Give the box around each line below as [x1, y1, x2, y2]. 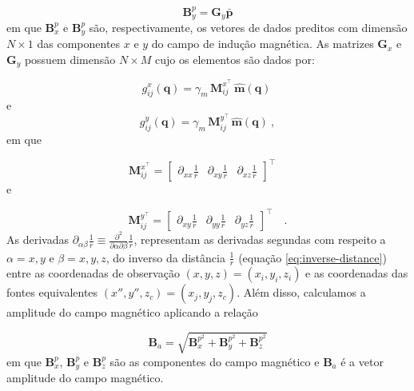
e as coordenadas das [305, 265, 408, 281]
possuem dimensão [24, 51, 116, 67]
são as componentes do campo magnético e [109, 353, 320, 369]
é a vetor [340, 353, 384, 369]
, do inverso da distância [105, 249, 225, 265]
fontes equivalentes [6, 284, 98, 301]
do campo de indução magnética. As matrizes [151, 35, 374, 52]
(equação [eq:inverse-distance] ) [238, 249, 387, 265]
